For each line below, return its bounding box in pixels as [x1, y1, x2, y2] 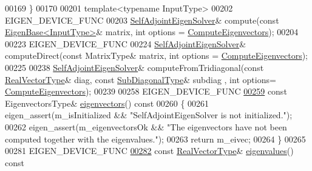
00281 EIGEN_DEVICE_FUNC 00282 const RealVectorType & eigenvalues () [5, 144, 294, 157]
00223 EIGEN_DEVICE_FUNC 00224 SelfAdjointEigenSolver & [5, 37, 246, 50]
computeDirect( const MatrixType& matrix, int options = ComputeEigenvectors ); [5, 49, 308, 62]
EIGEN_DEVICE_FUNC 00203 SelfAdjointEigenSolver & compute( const [5, 13, 279, 26]
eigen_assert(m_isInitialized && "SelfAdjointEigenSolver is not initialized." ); [5, 109, 293, 121]
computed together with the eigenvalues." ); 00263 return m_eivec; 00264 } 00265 [5, 132, 306, 145]
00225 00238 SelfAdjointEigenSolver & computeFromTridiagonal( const [5, 61, 264, 73]
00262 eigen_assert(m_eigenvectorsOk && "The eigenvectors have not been [5, 120, 287, 133]
